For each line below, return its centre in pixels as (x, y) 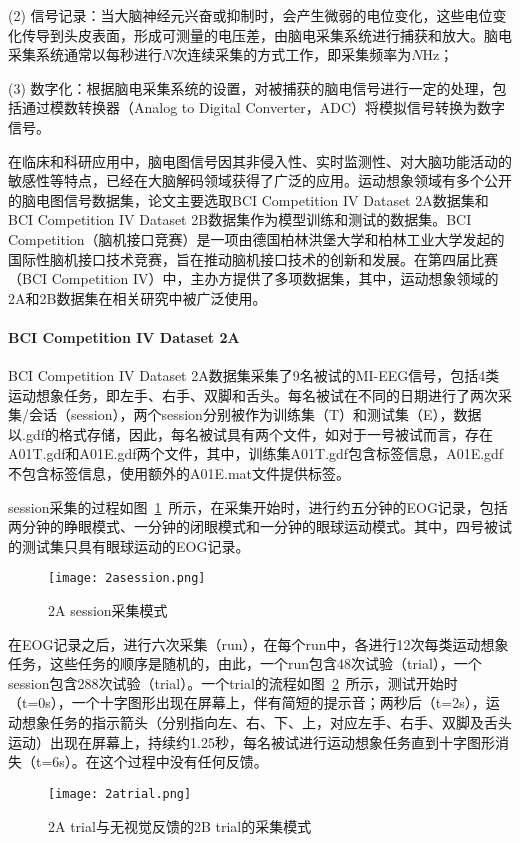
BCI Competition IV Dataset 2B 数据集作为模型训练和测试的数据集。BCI (240, 219)
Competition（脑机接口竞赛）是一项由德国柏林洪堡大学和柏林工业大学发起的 (256, 238)
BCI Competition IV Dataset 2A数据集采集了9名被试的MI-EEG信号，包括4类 (254, 375)
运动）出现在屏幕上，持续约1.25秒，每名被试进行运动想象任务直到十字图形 (251, 741)
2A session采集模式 (108, 610)
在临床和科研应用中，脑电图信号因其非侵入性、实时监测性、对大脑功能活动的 (260, 160)
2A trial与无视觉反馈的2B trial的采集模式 (180, 825)
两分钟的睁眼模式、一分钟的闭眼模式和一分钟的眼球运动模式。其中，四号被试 (260, 526)
